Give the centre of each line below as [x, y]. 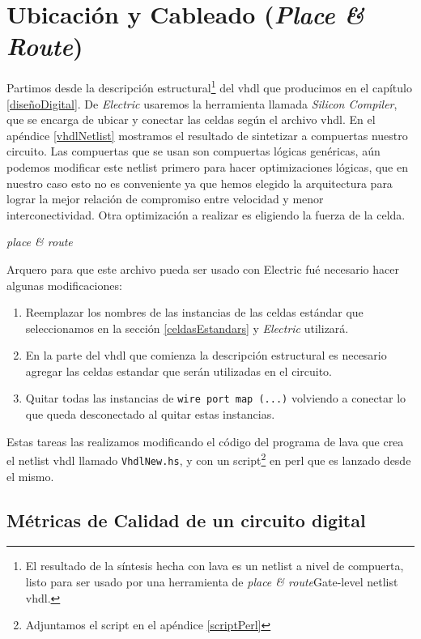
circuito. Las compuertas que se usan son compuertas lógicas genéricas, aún [193, 151]
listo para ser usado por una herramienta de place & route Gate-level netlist [212, 582]
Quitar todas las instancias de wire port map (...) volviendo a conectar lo [216, 398]
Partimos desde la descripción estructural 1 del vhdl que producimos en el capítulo [209, 86]
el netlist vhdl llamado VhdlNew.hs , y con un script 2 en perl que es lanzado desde [209, 459]
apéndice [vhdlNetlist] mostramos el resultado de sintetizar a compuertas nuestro [207, 135]
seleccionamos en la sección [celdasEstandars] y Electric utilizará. [187, 328]
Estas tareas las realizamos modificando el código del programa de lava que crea [205, 441]
